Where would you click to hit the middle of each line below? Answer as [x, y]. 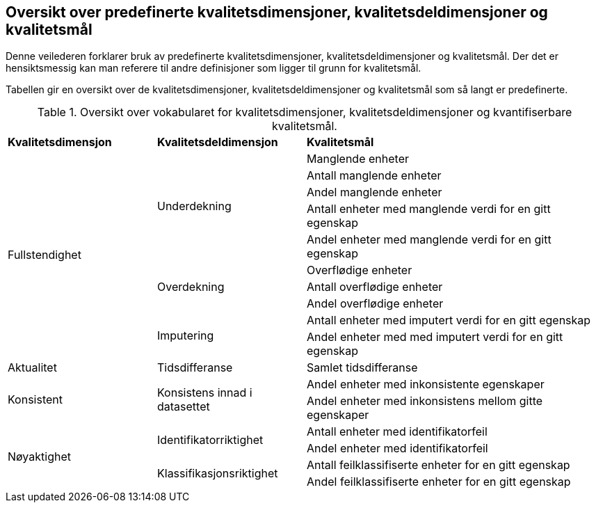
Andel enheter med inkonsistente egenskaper [426, 384]
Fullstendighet [45, 255]
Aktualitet [32, 368]
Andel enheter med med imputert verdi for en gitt [435, 337]
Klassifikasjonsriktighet [218, 474]
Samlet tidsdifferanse [362, 368]
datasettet [184, 407]
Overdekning [191, 287]
